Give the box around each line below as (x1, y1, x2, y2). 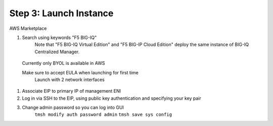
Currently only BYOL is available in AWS (22, 60, 105, 66)
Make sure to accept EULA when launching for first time (22, 69, 139, 75)
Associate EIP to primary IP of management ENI (22, 88, 121, 94)
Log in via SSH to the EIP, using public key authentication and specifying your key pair (22, 95, 202, 101)
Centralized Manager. (34, 49, 80, 55)
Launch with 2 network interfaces (34, 76, 105, 82)
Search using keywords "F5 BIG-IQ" (22, 34, 97, 40)
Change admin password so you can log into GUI (22, 104, 124, 111)
